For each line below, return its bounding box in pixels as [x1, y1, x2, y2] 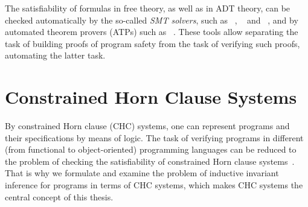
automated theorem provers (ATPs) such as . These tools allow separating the [5, 25, 298, 38]
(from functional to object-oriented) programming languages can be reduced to [5, 143, 297, 156]
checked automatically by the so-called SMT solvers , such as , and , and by [5, 13, 298, 26]
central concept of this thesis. [5, 190, 114, 203]
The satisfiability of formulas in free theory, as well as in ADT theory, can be [5, 2, 290, 14]
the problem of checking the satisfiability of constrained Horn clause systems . [5, 154, 295, 167]
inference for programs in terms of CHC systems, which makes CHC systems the [5, 179, 303, 191]
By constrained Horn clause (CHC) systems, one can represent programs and [5, 119, 290, 132]
